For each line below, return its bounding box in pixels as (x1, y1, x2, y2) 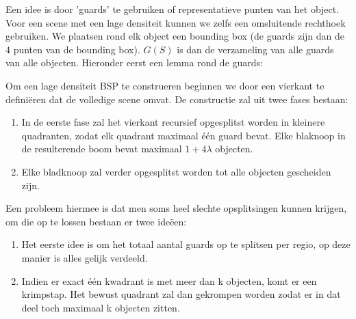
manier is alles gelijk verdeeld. (21, 250, 148, 264)
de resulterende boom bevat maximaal (21, 141, 182, 156)
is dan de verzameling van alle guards (177, 42, 334, 56)
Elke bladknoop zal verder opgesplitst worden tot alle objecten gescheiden (21, 164, 331, 178)
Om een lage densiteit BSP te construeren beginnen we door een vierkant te (5, 78, 325, 92)
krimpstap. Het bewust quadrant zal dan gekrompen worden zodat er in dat (21, 287, 341, 301)
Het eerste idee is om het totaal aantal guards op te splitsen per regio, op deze (21, 237, 351, 251)
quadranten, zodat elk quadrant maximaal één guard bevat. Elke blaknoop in (21, 128, 346, 142)
